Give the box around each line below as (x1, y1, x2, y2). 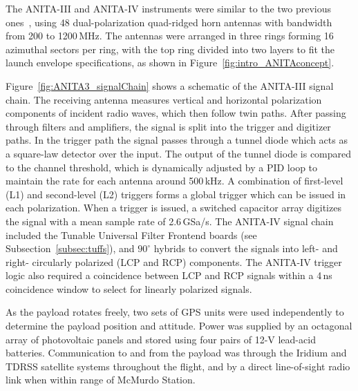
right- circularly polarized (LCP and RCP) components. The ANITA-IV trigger (6, 254, 342, 269)
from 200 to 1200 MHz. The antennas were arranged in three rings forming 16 (6, 28, 334, 43)
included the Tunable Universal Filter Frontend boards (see (6, 227, 257, 242)
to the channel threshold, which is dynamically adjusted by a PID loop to (6, 160, 318, 174)
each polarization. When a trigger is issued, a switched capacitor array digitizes (6, 200, 341, 215)
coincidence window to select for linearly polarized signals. (6, 281, 252, 296)
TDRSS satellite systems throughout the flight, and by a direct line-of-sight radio (6, 359, 350, 373)
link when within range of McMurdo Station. (6, 372, 196, 387)
